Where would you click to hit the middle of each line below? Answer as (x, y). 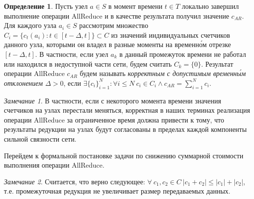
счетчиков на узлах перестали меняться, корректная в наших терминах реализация (127, 110)
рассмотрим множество (114, 25)
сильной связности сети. (40, 138)
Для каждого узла (30, 25)
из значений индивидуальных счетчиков (171, 35)
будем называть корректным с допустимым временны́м (163, 73)
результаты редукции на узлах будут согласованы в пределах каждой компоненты (126, 129)
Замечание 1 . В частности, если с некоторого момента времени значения (113, 100)
